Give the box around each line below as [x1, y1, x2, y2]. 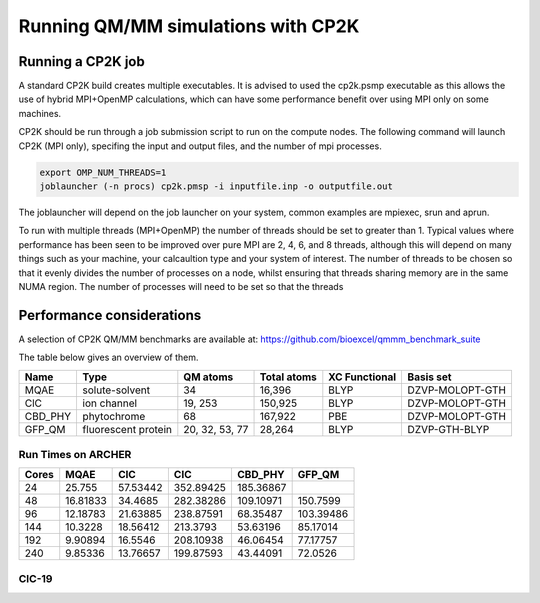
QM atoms [183, 370, 234, 384]
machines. [18, 107, 62, 119]
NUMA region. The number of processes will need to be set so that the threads [18, 280, 344, 292]
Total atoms [259, 370, 317, 384]
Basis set [407, 370, 452, 384]
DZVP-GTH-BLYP [407, 422, 490, 436]
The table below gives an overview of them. [18, 351, 199, 364]
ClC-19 [18, 571, 53, 585]
